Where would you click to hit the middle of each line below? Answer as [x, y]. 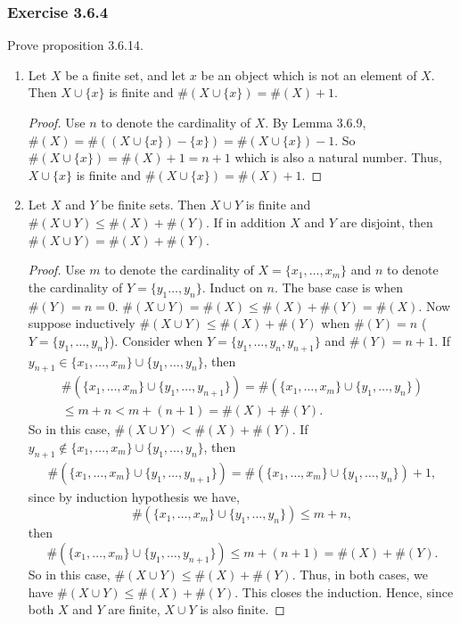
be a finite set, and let [126, 74]
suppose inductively [82, 323]
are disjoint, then [386, 222]
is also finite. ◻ [242, 609]
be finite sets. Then [154, 205]
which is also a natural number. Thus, [338, 157]
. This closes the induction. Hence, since [344, 591]
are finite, [134, 609]
